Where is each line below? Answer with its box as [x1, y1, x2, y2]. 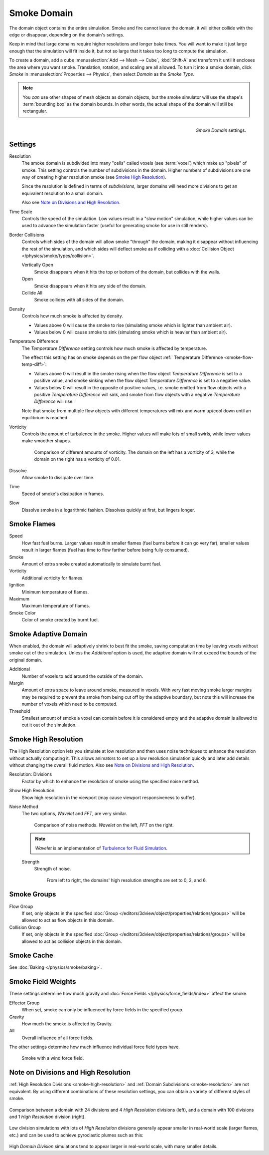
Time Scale [9, 209, 32, 215]
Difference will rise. [34, 398, 74, 404]
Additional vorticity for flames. [21, 575, 84, 581]
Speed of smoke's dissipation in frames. [21, 491, 104, 497]
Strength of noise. [34, 866, 71, 872]
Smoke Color [9, 609, 36, 616]
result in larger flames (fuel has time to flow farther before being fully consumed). [21, 547, 189, 553]
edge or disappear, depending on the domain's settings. [9, 31, 125, 37]
